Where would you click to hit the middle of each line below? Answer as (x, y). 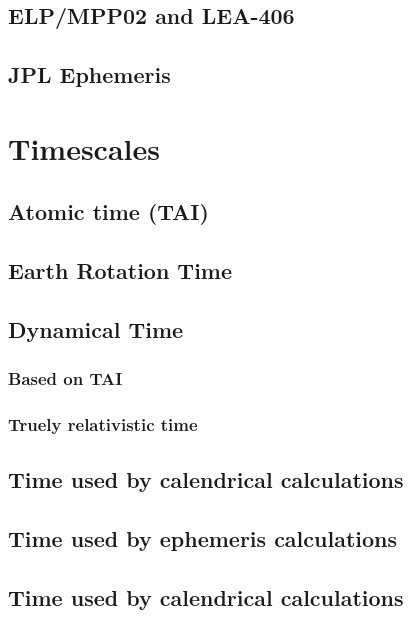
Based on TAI (65, 378)
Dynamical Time (96, 328)
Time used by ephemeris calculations (203, 538)
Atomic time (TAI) (108, 211)
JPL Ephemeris (89, 74)
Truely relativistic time (103, 424)
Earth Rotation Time (120, 270)
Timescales (84, 147)
